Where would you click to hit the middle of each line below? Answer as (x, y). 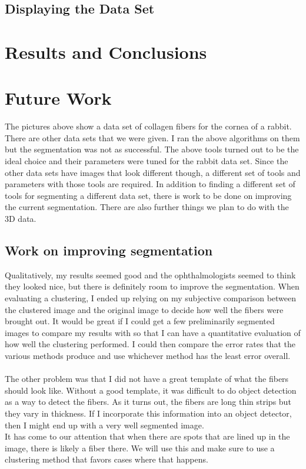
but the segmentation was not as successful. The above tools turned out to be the (152, 149)
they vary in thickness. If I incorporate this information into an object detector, (148, 413)
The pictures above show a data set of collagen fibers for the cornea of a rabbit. (148, 126)
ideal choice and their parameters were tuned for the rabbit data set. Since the (147, 161)
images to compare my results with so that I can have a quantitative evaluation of (153, 332)
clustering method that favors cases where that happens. (107, 459)
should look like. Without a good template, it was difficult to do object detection (151, 390)
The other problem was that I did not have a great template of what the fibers (147, 379)
